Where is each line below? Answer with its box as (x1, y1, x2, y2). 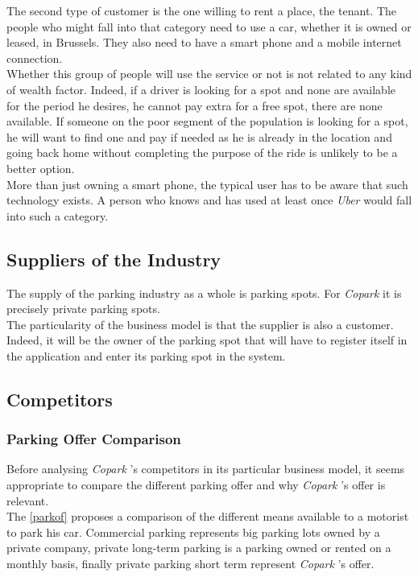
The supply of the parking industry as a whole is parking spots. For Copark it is (6, 284, 402, 301)
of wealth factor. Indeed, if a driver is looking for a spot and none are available (6, 80, 395, 97)
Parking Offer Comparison (6, 429, 181, 449)
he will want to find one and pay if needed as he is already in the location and (6, 128, 392, 145)
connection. (6, 49, 63, 66)
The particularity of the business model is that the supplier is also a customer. (6, 315, 394, 332)
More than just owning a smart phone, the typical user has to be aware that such (6, 175, 408, 192)
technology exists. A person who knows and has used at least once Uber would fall (6, 192, 412, 208)
